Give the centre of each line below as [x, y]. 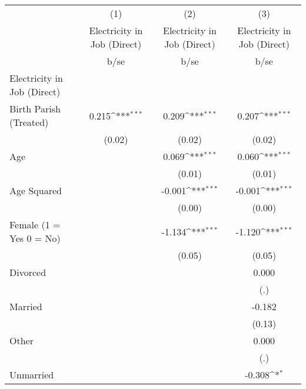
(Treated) [29, 122]
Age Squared [36, 190]
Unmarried [32, 375]
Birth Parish [35, 109]
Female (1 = [35, 225]
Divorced [28, 272]
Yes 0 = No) [35, 238]
